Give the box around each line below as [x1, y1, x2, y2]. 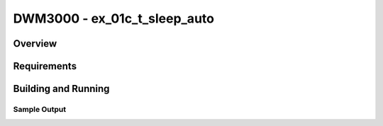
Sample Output [13, 104, 67, 114]
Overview [13, 38, 57, 50]
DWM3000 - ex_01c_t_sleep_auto [13, 11, 214, 26]
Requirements [13, 60, 77, 72]
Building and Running [13, 83, 110, 95]
